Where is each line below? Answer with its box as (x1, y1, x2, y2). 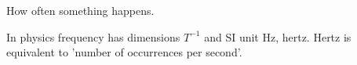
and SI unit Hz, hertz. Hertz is (204, 28, 352, 45)
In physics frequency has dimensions (6, 28, 180, 45)
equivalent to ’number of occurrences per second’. (6, 44, 242, 60)
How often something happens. (6, 2, 155, 18)
